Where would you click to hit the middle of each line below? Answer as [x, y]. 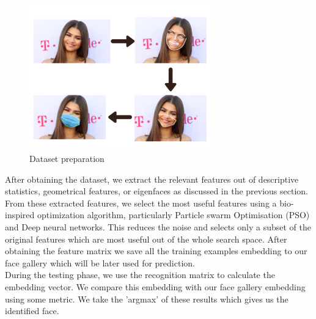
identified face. [32, 311]
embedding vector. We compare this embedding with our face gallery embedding [155, 286]
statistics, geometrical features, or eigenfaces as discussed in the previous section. [156, 191]
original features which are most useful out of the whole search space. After [146, 239]
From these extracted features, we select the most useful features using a [141, 203]
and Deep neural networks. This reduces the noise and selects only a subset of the [158, 227]
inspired [20, 215]
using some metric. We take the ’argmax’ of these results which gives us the [147, 299]
